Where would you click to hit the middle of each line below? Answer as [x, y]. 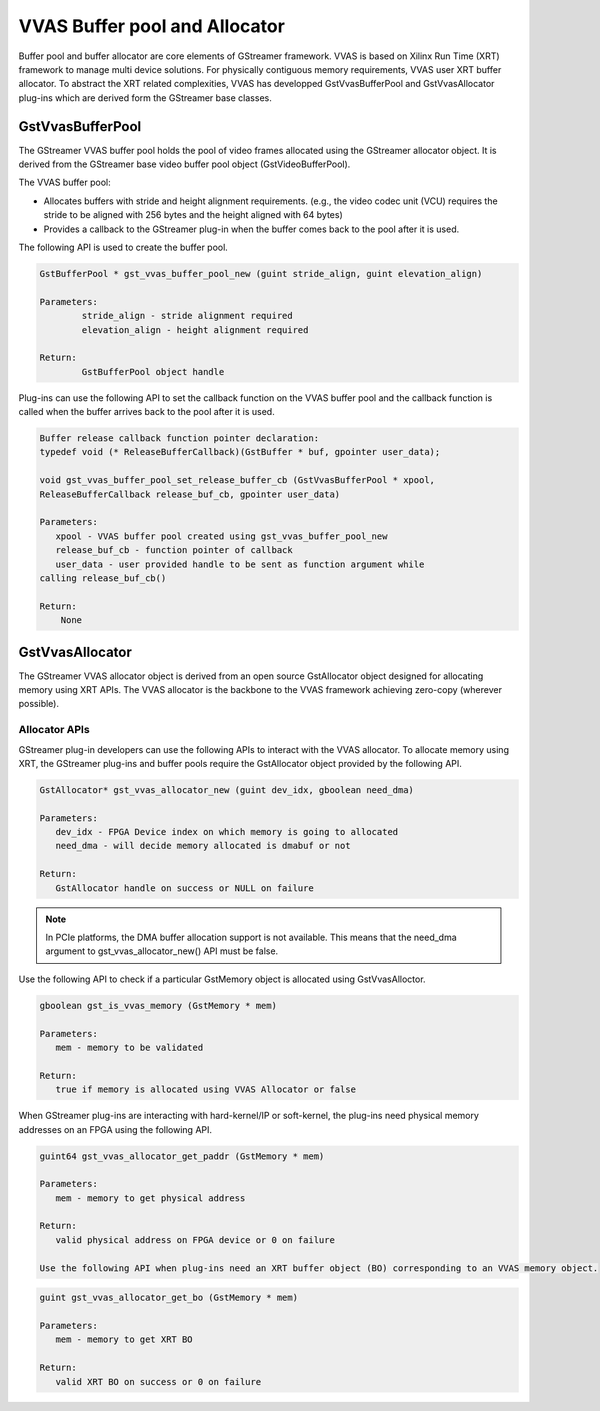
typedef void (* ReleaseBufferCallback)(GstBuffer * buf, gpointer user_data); [240, 452]
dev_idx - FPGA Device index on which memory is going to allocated [227, 832]
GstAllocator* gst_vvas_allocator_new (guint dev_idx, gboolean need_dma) [227, 789]
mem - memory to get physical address [150, 1198]
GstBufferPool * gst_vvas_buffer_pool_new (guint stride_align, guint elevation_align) [261, 273]
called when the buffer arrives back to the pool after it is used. [146, 412]
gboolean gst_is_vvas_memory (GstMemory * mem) [158, 1005]
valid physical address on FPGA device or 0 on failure [195, 1239]
